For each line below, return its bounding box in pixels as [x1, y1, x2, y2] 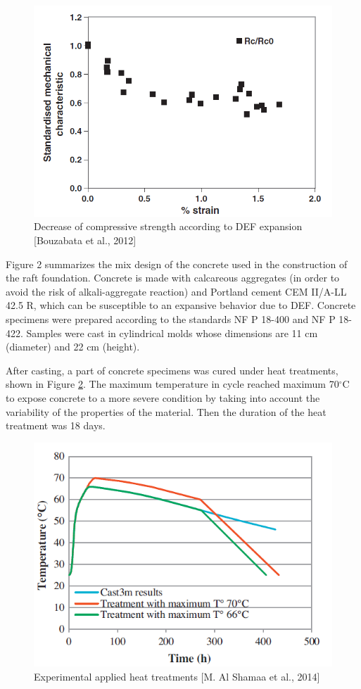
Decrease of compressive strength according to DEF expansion [34, 219, 303, 234]
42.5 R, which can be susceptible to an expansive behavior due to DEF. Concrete [6, 298, 356, 312]
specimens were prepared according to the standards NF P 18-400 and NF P [6, 312, 336, 327]
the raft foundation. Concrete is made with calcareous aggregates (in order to [6, 270, 340, 285]
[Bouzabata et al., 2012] [34, 233, 137, 248]
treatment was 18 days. [6, 418, 106, 433]
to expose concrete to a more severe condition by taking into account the [6, 390, 320, 405]
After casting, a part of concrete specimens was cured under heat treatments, [6, 362, 338, 377]
